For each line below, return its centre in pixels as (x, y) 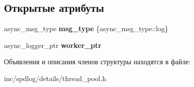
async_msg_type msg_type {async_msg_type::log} (86, 28)
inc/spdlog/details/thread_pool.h (55, 78)
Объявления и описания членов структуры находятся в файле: (97, 62)
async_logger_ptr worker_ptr (53, 45)
